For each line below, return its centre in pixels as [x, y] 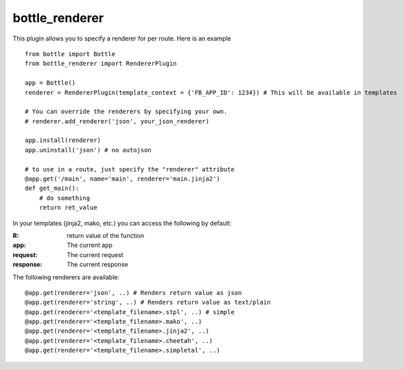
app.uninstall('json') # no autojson [88, 150]
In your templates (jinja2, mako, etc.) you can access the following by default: [122, 223]
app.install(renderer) [63, 140]
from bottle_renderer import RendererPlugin [101, 64]
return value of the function [106, 235]
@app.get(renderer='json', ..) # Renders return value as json [133, 293]
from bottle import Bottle [70, 54]
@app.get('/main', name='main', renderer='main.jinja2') [123, 179]
